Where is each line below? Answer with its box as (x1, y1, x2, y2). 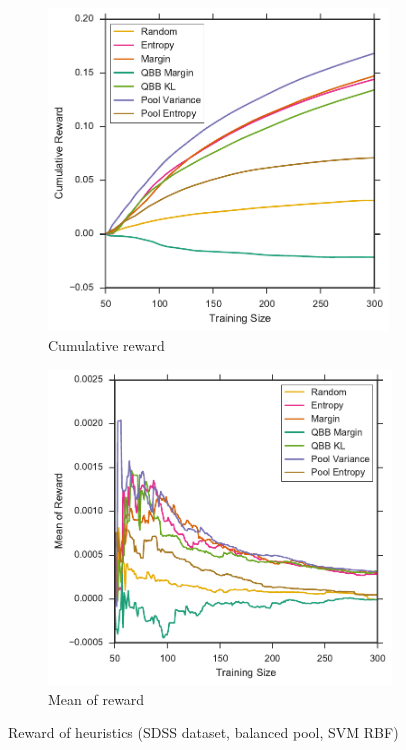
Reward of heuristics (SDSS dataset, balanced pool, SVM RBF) (8, 722, 399, 743)
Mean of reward (48, 688, 145, 709)
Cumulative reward (48, 334, 165, 355)
